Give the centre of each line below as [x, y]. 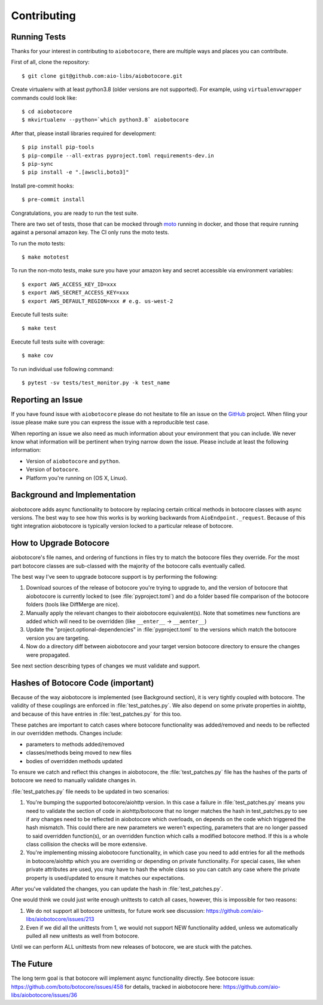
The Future [32, 964]
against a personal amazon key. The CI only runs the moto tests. [90, 232]
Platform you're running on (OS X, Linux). [77, 478]
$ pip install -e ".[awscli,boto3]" [75, 172]
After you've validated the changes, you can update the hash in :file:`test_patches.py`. [117, 889]
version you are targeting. [58, 638]
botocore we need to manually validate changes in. [74, 781]
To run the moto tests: [38, 243]
